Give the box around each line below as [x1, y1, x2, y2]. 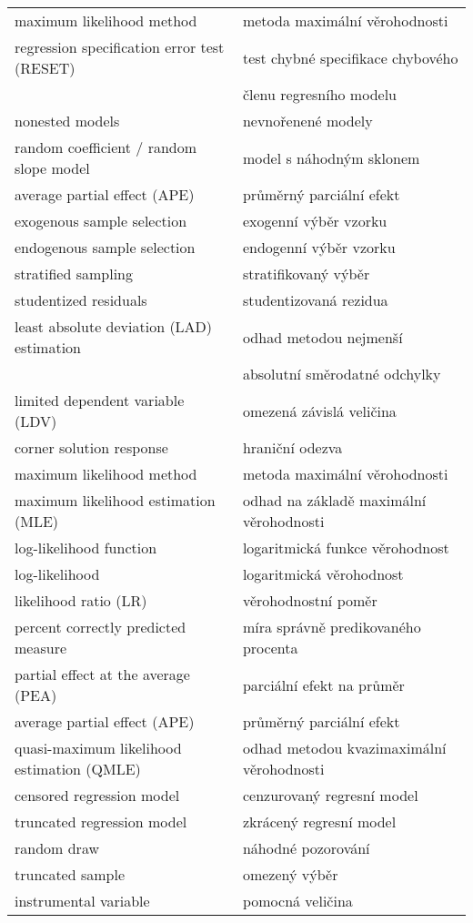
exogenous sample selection [15, 210, 187, 231]
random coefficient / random [15, 137, 197, 157]
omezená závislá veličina [242, 400, 397, 421]
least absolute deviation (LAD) [15, 316, 213, 337]
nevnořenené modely [242, 110, 373, 131]
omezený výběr [242, 864, 338, 885]
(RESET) [15, 57, 75, 78]
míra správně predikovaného [242, 616, 421, 637]
